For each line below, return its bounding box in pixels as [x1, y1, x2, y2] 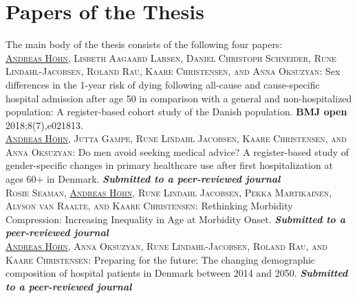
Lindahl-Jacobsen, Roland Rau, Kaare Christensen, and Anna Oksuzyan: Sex [6, 64, 340, 78]
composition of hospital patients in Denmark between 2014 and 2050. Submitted [6, 266, 348, 280]
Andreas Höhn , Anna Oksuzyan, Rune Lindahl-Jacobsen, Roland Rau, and [6, 239, 327, 253]
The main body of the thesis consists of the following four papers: [6, 37, 283, 51]
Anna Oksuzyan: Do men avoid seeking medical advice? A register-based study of [6, 144, 349, 159]
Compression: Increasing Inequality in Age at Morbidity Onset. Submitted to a [6, 211, 345, 226]
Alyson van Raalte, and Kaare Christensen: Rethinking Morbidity [6, 198, 293, 213]
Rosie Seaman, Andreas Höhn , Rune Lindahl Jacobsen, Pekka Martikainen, [6, 185, 332, 199]
